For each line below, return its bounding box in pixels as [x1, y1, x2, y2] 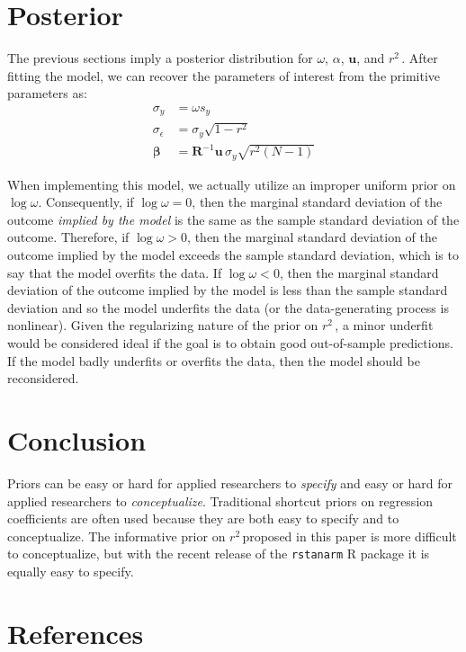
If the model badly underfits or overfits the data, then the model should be [7, 351, 420, 370]
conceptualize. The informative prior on [7, 526, 226, 545]
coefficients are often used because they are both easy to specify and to [7, 509, 399, 528]
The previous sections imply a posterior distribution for [7, 49, 313, 67]
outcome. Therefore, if [7, 228, 130, 246]
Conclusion [7, 421, 147, 458]
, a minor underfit [335, 316, 434, 335]
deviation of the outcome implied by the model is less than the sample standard [7, 281, 448, 299]
